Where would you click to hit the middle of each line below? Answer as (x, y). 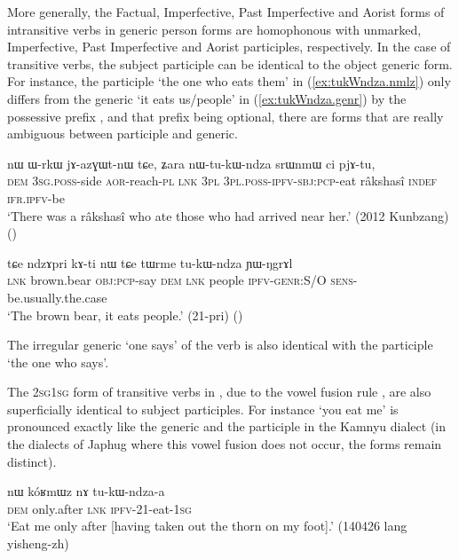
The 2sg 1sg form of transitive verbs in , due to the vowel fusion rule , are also (219, 392)
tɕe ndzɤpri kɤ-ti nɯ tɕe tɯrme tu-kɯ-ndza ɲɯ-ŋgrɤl (150, 262)
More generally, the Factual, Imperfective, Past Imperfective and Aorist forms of (226, 12)
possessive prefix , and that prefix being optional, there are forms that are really (226, 116)
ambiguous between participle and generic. (123, 134)
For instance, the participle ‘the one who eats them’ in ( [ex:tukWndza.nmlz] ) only (229, 81)
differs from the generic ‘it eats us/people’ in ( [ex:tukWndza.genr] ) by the (207, 98)
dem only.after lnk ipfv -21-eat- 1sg (99, 508)
